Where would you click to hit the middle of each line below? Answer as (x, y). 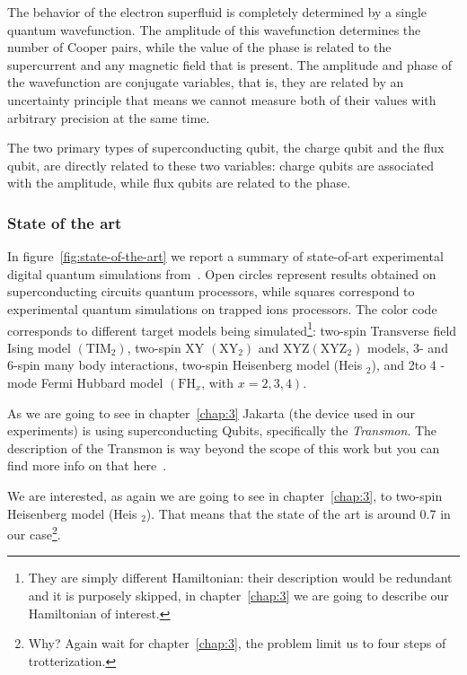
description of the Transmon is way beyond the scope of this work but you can (224, 447)
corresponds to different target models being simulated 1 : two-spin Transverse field (232, 329)
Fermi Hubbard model (102, 382)
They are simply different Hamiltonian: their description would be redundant (240, 578)
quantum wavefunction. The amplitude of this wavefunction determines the (214, 29)
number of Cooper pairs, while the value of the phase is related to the (199, 47)
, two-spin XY (166, 347)
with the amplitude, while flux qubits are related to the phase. (179, 183)
